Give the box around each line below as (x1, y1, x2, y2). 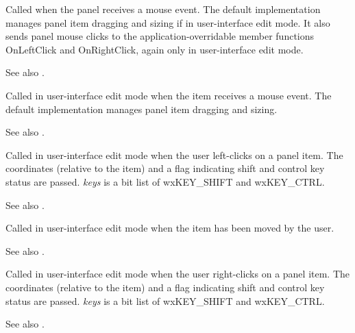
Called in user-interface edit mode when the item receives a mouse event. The (5, 88, 332, 102)
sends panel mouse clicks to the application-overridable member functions (5, 29, 315, 43)
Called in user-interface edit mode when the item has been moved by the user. (5, 221, 334, 235)
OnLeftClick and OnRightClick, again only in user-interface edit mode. (5, 42, 304, 56)
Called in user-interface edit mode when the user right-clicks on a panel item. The (5, 267, 350, 281)
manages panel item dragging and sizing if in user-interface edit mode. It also (5, 15, 330, 29)
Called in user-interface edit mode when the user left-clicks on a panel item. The (5, 147, 343, 162)
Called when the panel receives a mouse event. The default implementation (5, 2, 321, 16)
